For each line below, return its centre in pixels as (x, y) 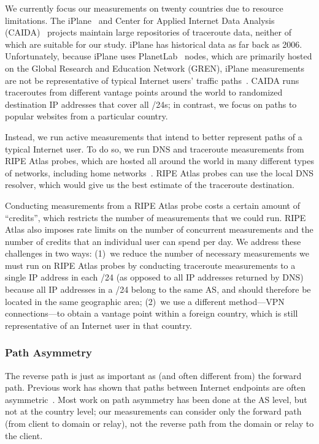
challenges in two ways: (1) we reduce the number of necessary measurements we (157, 253)
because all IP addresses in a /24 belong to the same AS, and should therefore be (158, 289)
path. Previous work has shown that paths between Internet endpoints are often (155, 387)
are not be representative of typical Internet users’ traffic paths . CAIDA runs (152, 80)
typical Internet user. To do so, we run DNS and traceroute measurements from (155, 149)
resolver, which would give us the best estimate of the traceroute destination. (150, 185)
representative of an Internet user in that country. (98, 325)
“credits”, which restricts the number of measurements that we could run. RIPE (156, 217)
